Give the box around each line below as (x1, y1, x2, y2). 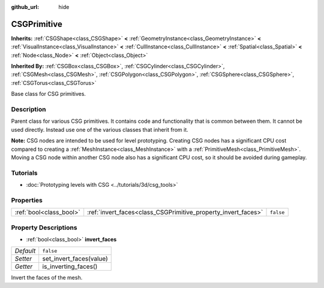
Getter (14, 262, 33, 271)
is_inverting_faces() (42, 262, 98, 271)
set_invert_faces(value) (42, 254, 108, 263)
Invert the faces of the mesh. (11, 274, 83, 281)
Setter (14, 254, 32, 263)
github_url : (11, 4, 39, 10)
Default (14, 247, 36, 255)
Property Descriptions (11, 223, 77, 232)
